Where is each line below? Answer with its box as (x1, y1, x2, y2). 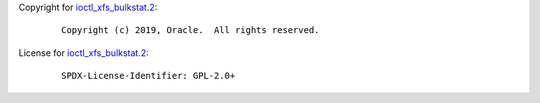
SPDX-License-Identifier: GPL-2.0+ (61, 70, 236, 82)
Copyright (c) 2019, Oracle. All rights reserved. (61, 25, 320, 36)
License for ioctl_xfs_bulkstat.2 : (18, 46, 149, 59)
